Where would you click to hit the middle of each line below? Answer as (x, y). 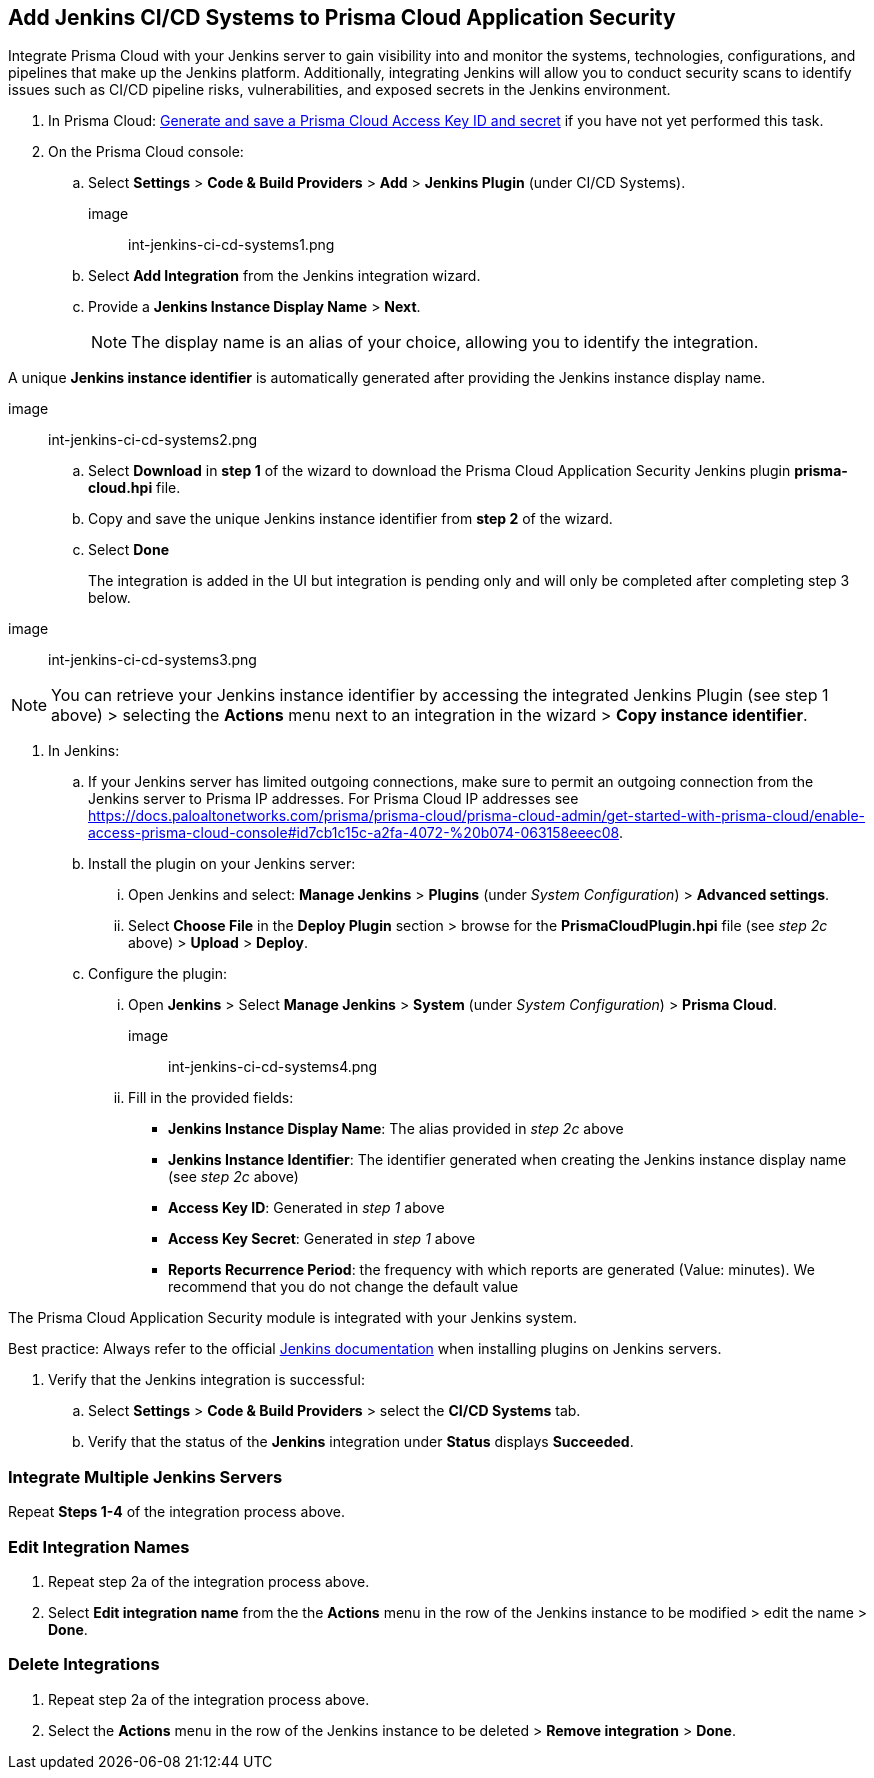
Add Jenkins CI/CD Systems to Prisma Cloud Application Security (342, 17)
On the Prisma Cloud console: (146, 152)
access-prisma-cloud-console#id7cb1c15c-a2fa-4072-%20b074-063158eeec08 (353, 833)
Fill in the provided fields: (211, 1098)
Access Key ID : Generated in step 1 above (306, 1208)
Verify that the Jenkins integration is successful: (206, 1380)
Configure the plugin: (157, 974)
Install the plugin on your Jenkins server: (222, 864)
